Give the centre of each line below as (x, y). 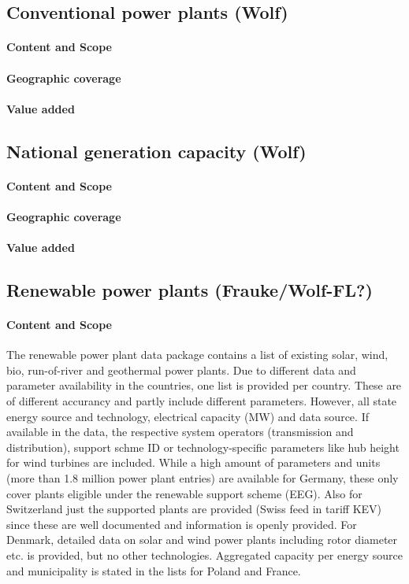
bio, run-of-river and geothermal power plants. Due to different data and (181, 370)
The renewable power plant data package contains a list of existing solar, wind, (197, 355)
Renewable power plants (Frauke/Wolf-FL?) (190, 290)
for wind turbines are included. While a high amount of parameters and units (193, 462)
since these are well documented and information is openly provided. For (182, 524)
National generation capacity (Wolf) (156, 151)
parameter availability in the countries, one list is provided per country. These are (204, 385)
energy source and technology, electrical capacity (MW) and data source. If (188, 416)
